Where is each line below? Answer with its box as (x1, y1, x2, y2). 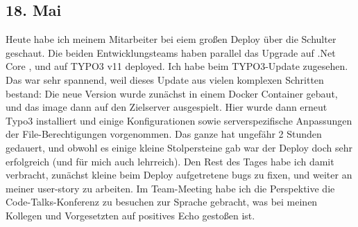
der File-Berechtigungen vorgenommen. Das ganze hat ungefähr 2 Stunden (6, 127, 322, 141)
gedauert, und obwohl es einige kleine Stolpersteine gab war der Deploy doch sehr (6, 140, 352, 154)
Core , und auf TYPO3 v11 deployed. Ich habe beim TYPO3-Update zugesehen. (6, 59, 348, 73)
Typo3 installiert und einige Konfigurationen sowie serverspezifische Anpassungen (6, 113, 352, 127)
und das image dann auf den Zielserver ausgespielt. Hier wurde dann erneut (6, 100, 327, 114)
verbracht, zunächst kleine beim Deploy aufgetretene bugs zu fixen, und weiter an (6, 167, 352, 182)
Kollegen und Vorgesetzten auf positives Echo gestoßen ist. (6, 208, 255, 222)
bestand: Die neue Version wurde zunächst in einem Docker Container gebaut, (6, 86, 338, 100)
